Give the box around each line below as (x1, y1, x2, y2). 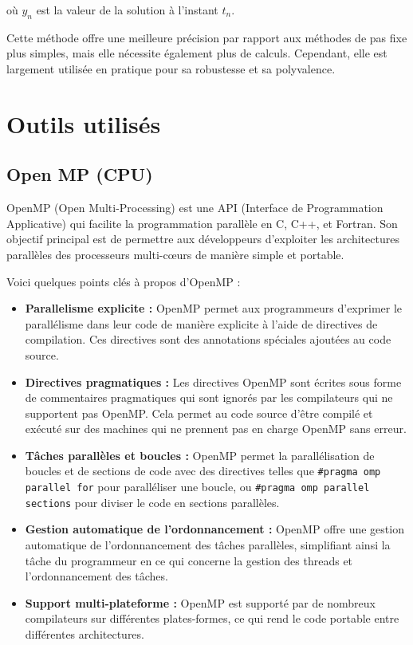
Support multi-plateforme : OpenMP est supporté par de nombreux (25, 594, 376, 611)
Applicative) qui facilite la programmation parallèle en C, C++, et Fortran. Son (6, 214, 398, 231)
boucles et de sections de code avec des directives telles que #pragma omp (25, 462, 381, 479)
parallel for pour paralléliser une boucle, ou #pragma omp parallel (25, 478, 370, 495)
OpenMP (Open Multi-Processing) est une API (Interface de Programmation (6, 199, 383, 216)
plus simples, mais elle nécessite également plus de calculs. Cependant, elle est (6, 45, 387, 61)
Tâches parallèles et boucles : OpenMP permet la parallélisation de (25, 446, 375, 463)
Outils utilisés (6, 107, 161, 140)
